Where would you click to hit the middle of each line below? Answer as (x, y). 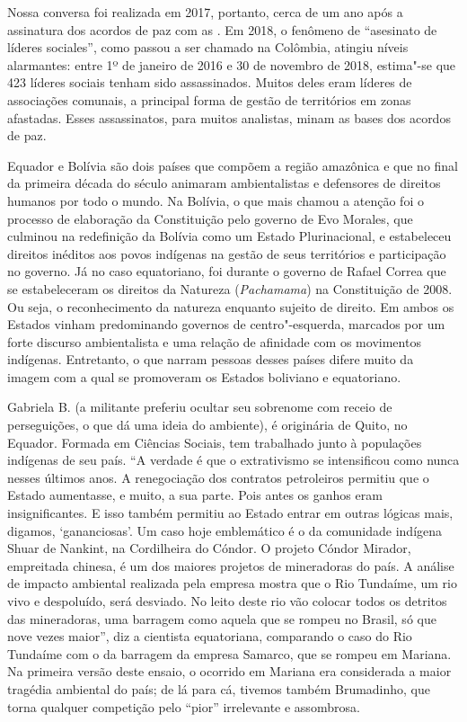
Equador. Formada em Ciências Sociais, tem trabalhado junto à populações (215, 442)
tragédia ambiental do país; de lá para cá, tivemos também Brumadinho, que (219, 688)
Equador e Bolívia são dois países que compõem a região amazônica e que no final (233, 165)
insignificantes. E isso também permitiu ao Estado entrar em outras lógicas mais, (230, 513)
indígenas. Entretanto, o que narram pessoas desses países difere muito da (211, 359)
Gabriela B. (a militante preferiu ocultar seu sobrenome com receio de (200, 407)
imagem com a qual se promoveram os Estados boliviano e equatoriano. (204, 376)
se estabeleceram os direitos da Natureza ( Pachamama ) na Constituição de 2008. (230, 288)
